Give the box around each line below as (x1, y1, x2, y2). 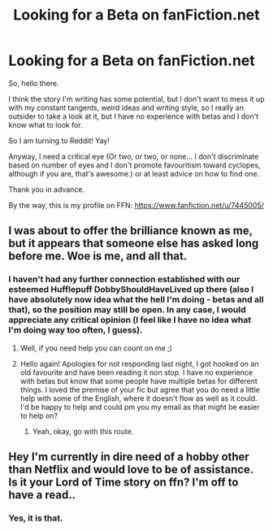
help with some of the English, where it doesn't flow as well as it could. (19, 393, 258, 403)
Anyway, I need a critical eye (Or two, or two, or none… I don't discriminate (8, 151, 259, 161)
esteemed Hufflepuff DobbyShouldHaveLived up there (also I (8, 284, 254, 295)
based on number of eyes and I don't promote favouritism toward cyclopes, (8, 160, 261, 170)
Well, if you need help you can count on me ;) (19, 343, 173, 353)
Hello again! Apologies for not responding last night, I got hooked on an (19, 359, 259, 368)
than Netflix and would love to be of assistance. (8, 463, 253, 477)
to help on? (19, 411, 58, 420)
